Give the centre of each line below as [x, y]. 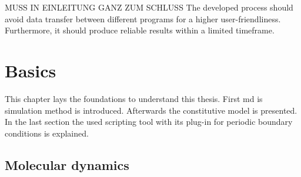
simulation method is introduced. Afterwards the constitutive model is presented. [151, 110]
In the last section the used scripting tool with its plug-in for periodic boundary [149, 122]
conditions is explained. [47, 133]
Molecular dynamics [67, 164]
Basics [31, 70]
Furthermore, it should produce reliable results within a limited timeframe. [140, 30]
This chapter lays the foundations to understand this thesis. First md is [134, 98]
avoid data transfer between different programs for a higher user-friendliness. [143, 18]
